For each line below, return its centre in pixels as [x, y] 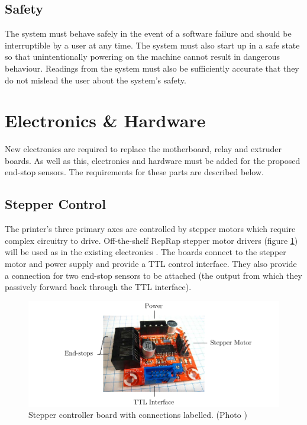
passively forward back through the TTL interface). [98, 287]
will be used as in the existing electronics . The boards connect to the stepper [146, 252]
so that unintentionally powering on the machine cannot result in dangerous [143, 57]
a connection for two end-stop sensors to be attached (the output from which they [153, 275]
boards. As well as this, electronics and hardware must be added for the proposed [153, 160]
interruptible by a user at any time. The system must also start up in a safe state [152, 45]
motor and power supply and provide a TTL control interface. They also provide [151, 264]
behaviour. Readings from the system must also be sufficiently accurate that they [152, 68]
